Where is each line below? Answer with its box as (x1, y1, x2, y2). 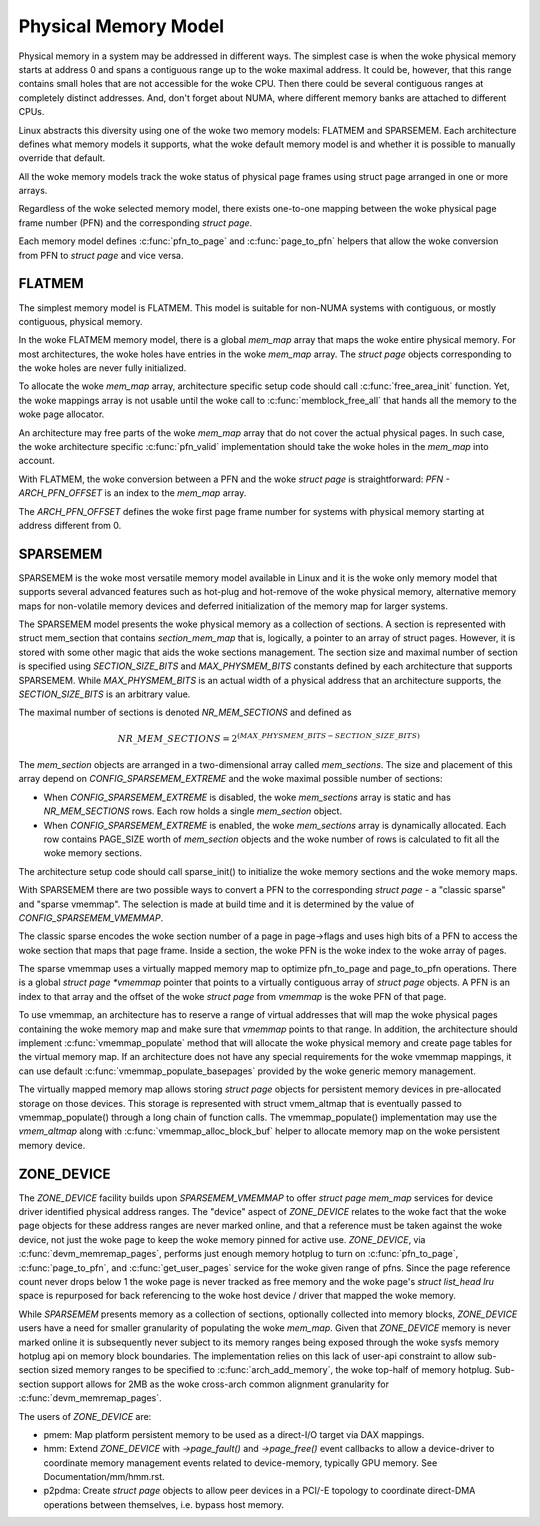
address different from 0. (18, 520, 122, 531)
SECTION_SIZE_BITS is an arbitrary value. (18, 688, 191, 700)
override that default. (18, 152, 106, 164)
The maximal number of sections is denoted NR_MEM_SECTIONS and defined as (18, 706, 352, 719)
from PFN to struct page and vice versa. (18, 249, 184, 261)
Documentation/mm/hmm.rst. (43, 1471, 165, 1483)
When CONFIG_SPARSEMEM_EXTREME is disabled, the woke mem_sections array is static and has (43, 791, 452, 803)
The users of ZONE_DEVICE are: (18, 1410, 152, 1422)
